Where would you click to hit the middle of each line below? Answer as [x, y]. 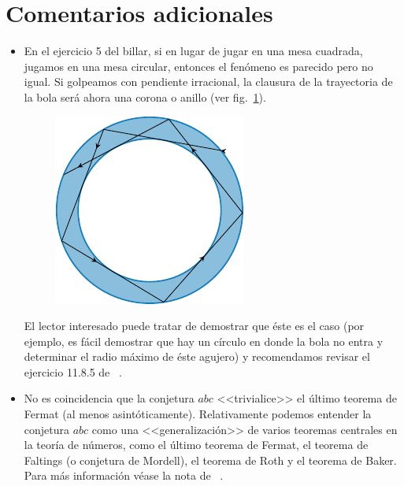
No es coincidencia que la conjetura [109, 398]
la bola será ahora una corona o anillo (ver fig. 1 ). [145, 96]
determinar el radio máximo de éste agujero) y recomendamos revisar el [197, 356]
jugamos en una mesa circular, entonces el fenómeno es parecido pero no [198, 66]
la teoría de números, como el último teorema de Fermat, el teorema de [196, 445]
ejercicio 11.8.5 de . [73, 371]
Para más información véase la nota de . [124, 475]
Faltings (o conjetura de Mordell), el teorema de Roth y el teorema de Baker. [210, 460]
